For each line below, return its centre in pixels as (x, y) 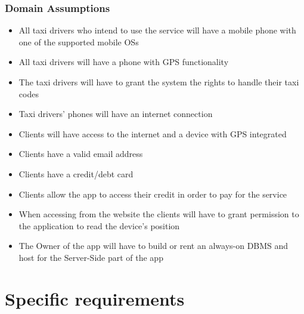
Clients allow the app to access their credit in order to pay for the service (153, 194)
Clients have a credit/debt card (76, 173)
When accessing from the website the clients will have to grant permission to (159, 214)
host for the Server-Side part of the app (91, 257)
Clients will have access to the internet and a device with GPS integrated (153, 133)
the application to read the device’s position (99, 225)
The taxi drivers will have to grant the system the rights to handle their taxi (159, 82)
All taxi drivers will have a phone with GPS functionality (124, 62)
